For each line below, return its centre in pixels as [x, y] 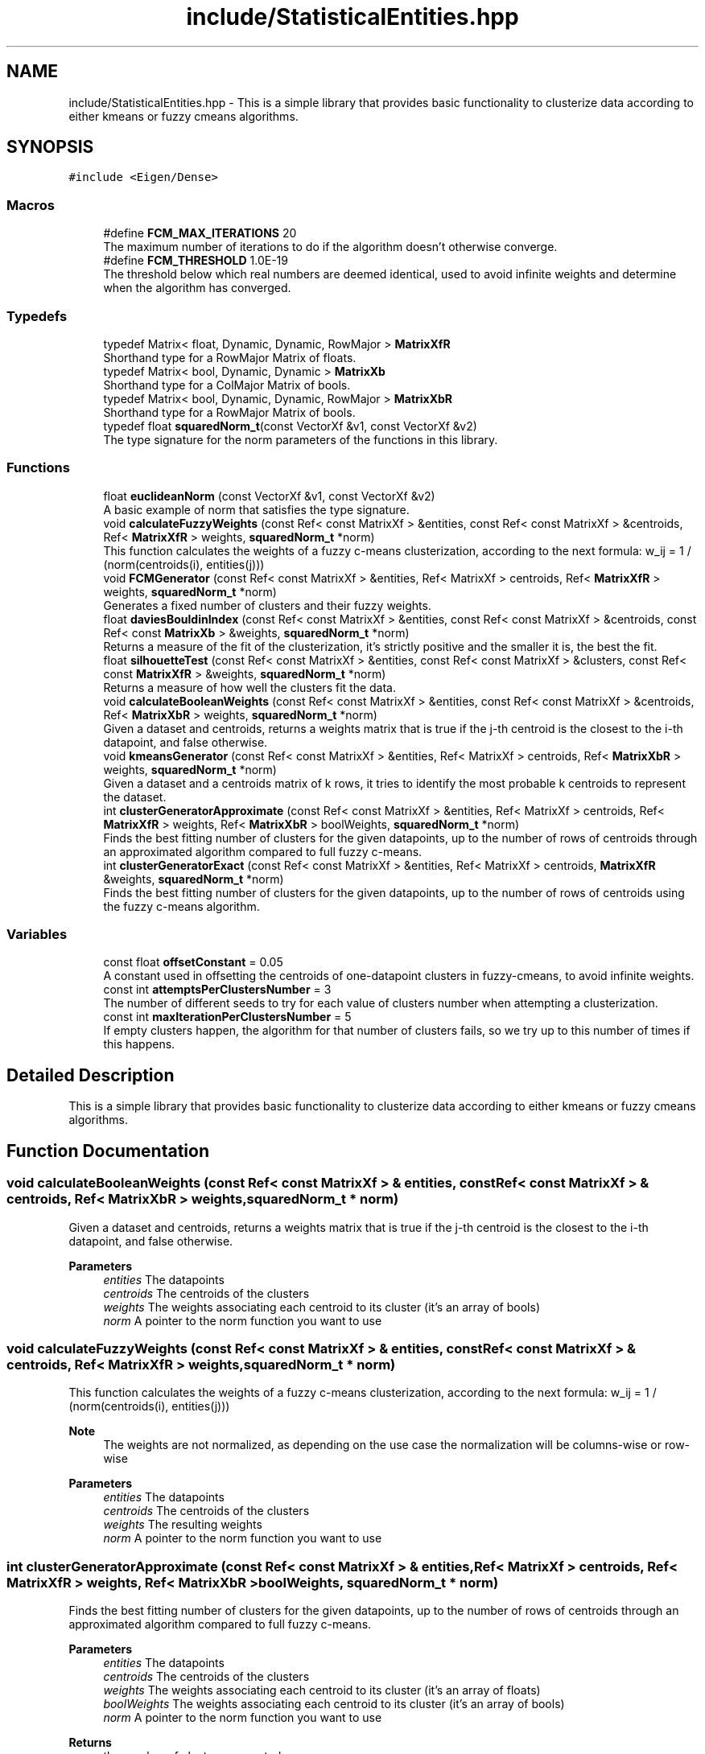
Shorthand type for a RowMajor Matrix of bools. [229, 412]
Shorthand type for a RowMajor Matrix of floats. [230, 357]
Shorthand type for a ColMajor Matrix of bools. [227, 385]
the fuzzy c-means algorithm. [181, 906]
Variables [37, 935]
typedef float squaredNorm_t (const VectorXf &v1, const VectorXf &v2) [290, 426]
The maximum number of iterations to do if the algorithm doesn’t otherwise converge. [330, 247]
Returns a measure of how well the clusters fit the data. [249, 687]
